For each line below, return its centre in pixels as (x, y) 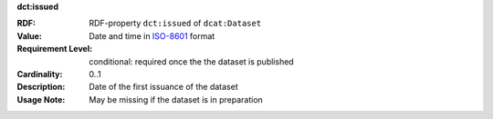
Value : (30, 35)
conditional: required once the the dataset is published (191, 61)
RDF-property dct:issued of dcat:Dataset (175, 24)
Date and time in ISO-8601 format (152, 35)
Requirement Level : (55, 49)
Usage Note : (41, 99)
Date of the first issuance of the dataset (163, 87)
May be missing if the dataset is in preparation (176, 99)
